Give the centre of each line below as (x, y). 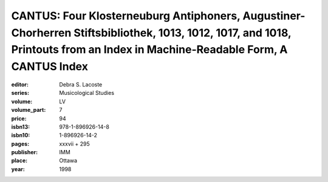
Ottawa (68, 161)
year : (18, 169)
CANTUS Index (50, 67)
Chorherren (41, 33)
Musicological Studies (87, 93)
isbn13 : (21, 126)
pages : (20, 144)
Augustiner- (274, 16)
